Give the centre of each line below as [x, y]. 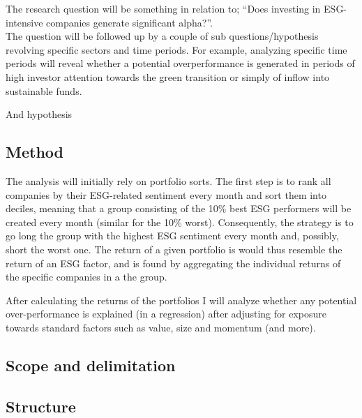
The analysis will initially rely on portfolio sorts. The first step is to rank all [168, 180]
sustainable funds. [44, 90]
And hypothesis [39, 114]
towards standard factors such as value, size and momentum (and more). [161, 327]
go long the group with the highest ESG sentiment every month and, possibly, [172, 236]
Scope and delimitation [91, 365]
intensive [24, 22]
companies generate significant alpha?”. [129, 22]
